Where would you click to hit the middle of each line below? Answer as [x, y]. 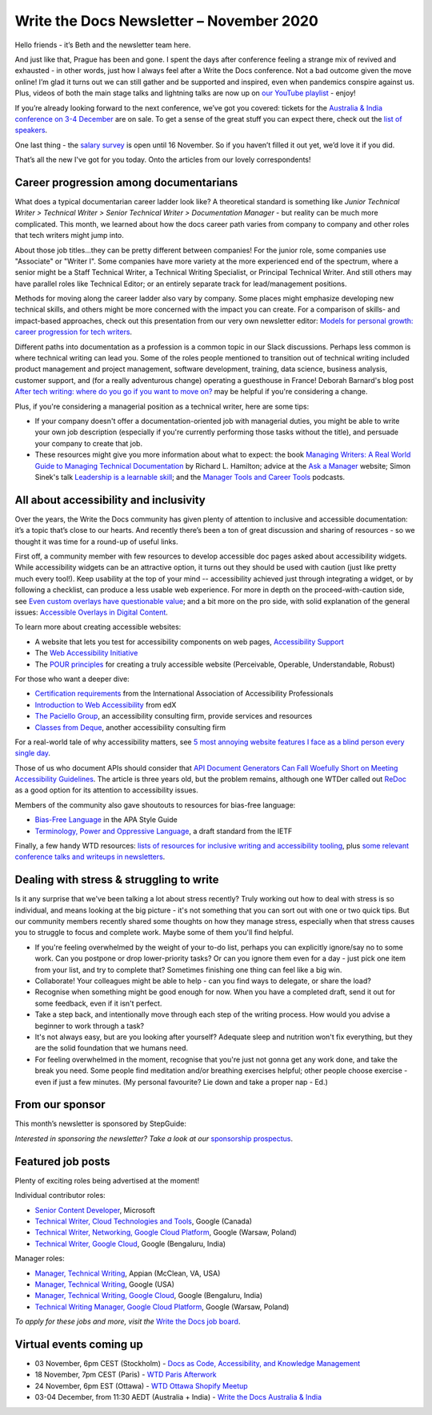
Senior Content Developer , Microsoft [95, 1210]
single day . [33, 753]
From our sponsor [60, 1105]
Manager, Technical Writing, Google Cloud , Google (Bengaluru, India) [149, 1296]
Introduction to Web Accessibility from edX [106, 704]
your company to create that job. [89, 443]
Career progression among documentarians [126, 182]
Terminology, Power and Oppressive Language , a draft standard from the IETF [164, 831]
